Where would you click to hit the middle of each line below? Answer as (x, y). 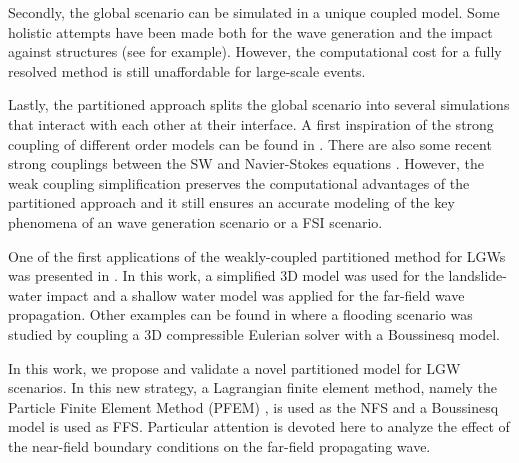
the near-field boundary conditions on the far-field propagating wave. (219, 445)
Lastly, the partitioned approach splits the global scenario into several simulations (259, 104)
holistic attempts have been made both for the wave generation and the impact (250, 31)
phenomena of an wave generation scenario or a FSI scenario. (195, 221)
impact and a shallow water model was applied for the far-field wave (255, 294)
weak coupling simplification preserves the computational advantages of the (239, 182)
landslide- (477, 275)
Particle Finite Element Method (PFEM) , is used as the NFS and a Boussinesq (253, 406)
